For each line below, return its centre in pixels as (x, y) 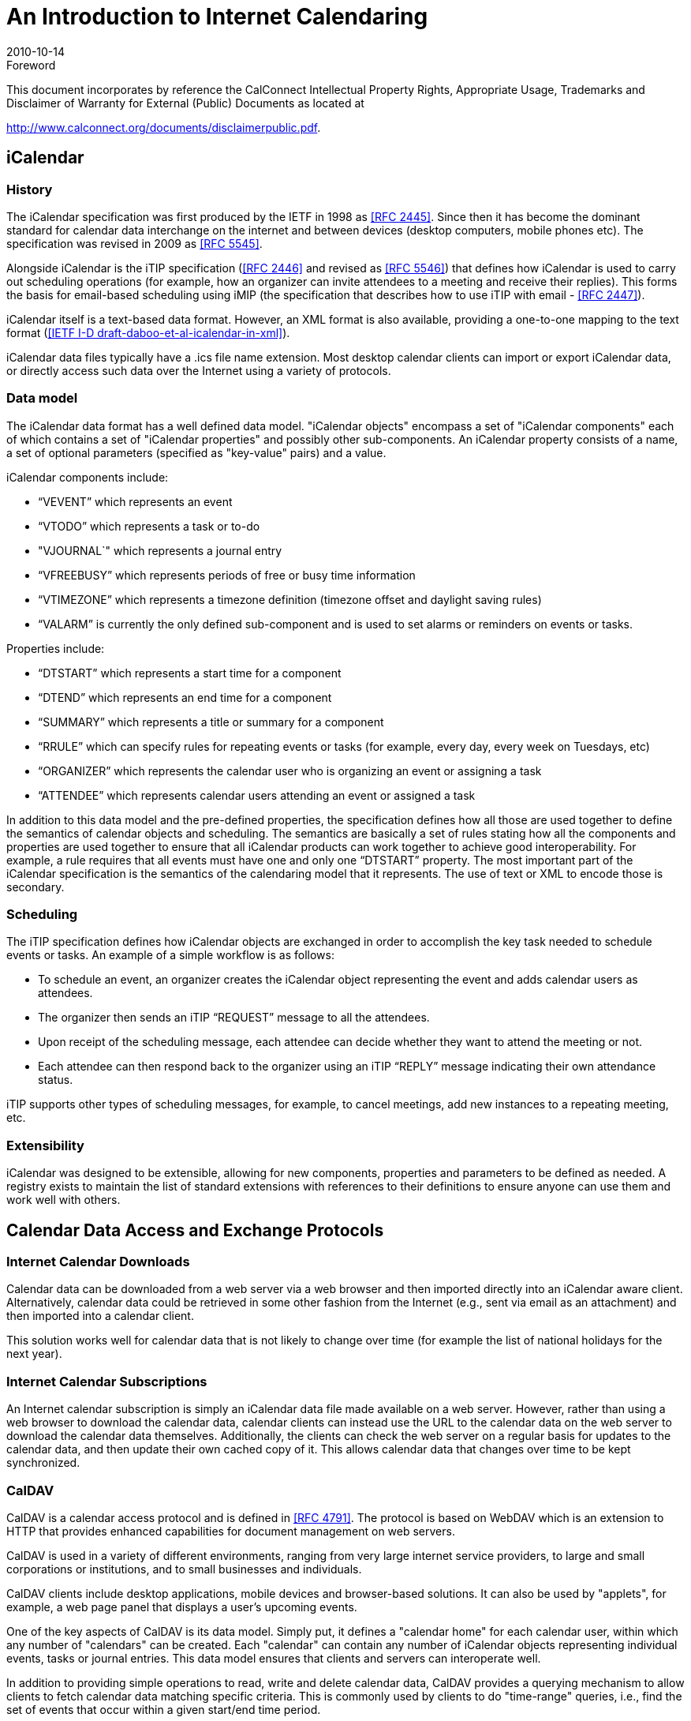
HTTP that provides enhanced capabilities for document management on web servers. (231, 1531)
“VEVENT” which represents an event (135, 501)
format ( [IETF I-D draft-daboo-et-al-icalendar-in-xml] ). (148, 332)
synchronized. (43, 1463)
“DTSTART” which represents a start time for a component (190, 673)
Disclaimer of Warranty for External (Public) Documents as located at (185, 103)
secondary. (35, 887)
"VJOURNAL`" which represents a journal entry (160, 550)
